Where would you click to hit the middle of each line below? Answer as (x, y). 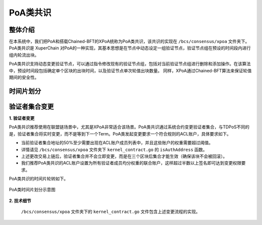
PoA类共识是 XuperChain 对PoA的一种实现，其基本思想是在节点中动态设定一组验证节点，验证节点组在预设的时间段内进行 (130, 48)
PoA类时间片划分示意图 (32, 190)
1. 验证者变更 (22, 118)
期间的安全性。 (24, 77)
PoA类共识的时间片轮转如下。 (39, 179)
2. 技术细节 (20, 200)
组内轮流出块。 (24, 55)
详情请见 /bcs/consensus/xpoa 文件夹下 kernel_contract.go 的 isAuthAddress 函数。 (114, 150)
